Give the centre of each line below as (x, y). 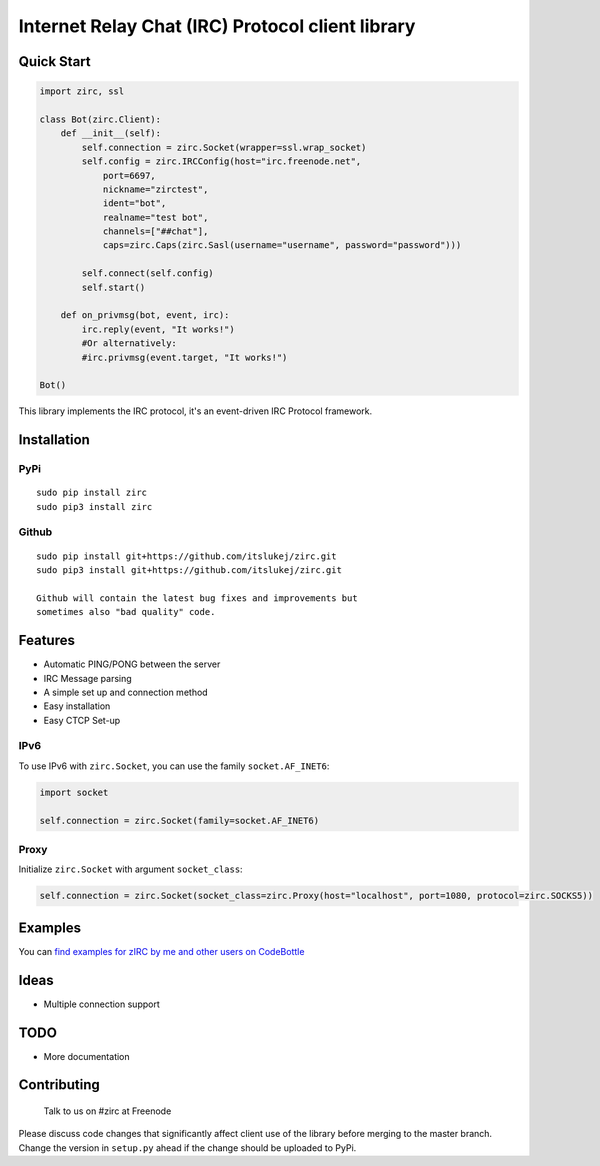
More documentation (86, 1056)
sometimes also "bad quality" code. (126, 612)
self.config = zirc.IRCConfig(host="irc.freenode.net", (221, 161)
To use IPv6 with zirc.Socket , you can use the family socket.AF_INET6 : (174, 766)
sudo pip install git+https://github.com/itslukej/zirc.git (186, 556)
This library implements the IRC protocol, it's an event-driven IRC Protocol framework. (195, 411)
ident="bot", (134, 203)
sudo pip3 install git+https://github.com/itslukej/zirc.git (189, 570)
